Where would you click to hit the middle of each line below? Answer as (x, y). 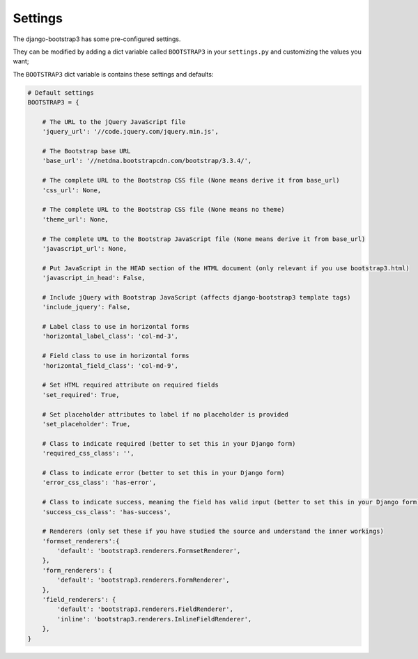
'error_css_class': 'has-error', (99, 483)
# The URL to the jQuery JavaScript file (114, 122)
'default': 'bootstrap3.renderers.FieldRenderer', (145, 609)
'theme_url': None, (76, 219)
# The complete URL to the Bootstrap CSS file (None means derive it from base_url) (191, 180)
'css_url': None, (72, 190)
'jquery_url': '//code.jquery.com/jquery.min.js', (130, 132)
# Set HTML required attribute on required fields (130, 385)
